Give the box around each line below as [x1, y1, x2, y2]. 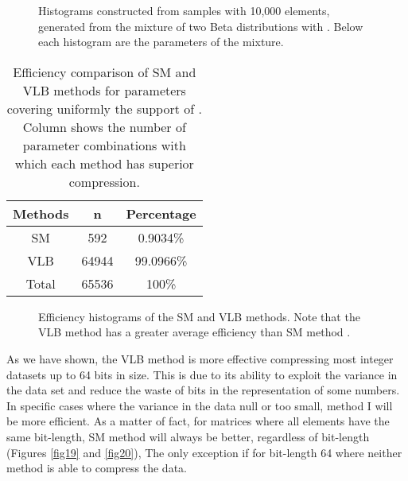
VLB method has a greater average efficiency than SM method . [38, 324, 351, 340]
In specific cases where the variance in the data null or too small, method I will [6, 397, 393, 413]
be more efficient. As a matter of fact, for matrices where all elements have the [6, 413, 390, 429]
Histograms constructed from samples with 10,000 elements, [38, 2, 330, 18]
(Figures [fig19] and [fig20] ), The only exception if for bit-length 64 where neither [6, 444, 402, 460]
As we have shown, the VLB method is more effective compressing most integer [6, 350, 394, 367]
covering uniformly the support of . [6, 99, 202, 118]
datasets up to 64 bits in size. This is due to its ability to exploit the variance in [6, 366, 398, 382]
